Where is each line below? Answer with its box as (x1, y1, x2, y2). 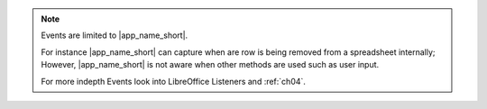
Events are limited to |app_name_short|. (41, 30, 188, 41)
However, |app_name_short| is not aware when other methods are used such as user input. (41, 59, 380, 70)
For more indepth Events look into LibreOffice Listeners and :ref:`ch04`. (41, 76, 307, 86)
